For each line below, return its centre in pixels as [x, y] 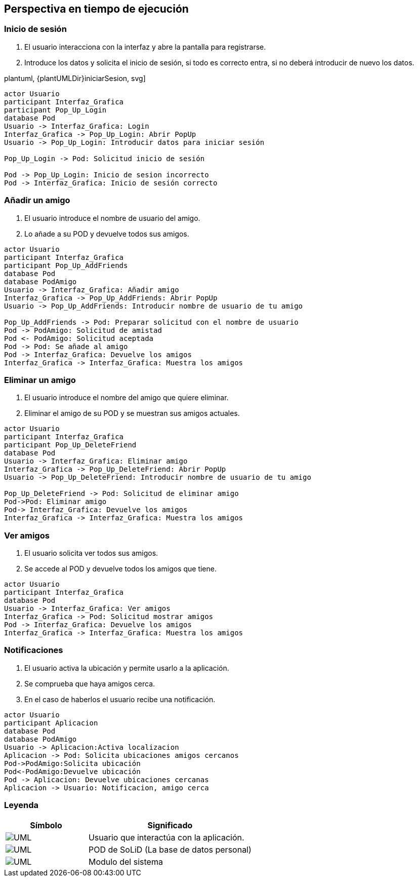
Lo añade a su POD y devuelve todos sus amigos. [107, 234]
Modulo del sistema [126, 861]
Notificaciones [34, 650]
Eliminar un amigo [40, 380]
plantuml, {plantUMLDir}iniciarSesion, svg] [75, 78]
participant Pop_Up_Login [55, 110]
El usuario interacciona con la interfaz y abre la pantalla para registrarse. [145, 47]
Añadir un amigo [37, 200]
